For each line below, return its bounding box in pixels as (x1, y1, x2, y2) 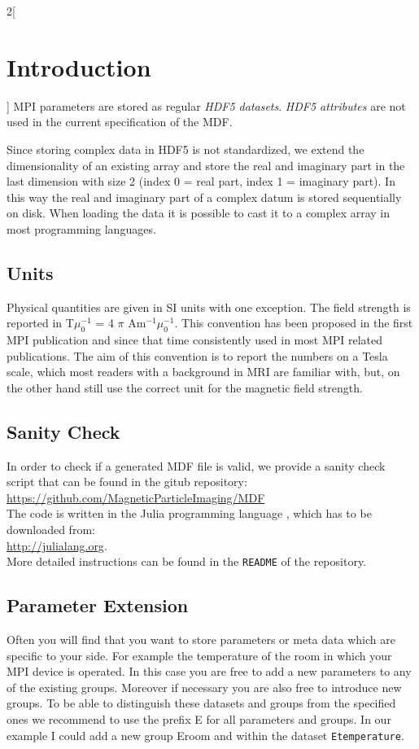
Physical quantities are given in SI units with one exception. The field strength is (7, 298, 411, 315)
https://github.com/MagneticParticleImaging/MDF (7, 488, 265, 506)
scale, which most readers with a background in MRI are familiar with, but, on (7, 363, 400, 380)
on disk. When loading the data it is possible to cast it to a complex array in (7, 204, 391, 221)
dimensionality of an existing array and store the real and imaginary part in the (7, 156, 405, 173)
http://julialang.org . (7, 537, 107, 554)
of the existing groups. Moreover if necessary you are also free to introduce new (7, 678, 402, 695)
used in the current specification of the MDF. (7, 113, 233, 130)
